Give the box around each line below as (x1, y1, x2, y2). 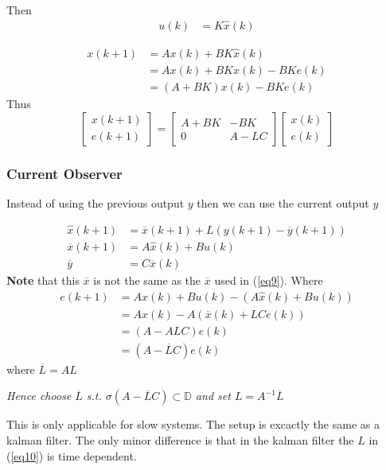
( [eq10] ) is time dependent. (6, 447, 137, 464)
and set (195, 387, 231, 404)
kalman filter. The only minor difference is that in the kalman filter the (6, 432, 354, 448)
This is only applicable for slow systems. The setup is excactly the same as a (6, 416, 380, 433)
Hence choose (6, 387, 72, 404)
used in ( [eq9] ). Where (214, 272, 323, 289)
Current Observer (6, 163, 123, 183)
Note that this (6, 272, 80, 289)
